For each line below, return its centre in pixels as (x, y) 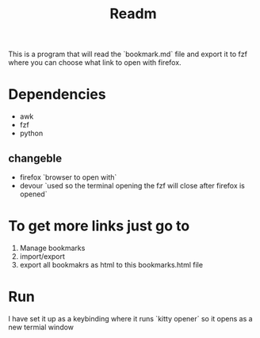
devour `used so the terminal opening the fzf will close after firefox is (132, 185)
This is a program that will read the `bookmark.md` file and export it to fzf (128, 54)
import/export (42, 256)
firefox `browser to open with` (68, 177)
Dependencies (57, 95)
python (31, 133)
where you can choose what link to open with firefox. (95, 63)
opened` (33, 194)
